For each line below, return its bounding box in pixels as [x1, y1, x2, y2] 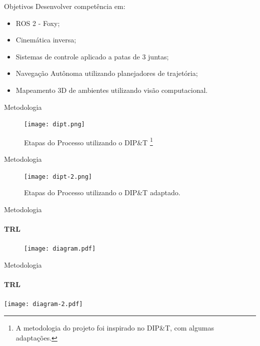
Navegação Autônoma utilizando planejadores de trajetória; [15, 68, 198, 78]
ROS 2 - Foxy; [15, 17, 60, 28]
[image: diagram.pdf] [24, 245, 96, 253]
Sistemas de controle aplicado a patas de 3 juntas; [15, 51, 169, 61]
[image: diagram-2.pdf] [4, 301, 83, 308]
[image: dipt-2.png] [24, 173, 92, 180]
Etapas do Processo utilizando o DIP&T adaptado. [24, 187, 180, 198]
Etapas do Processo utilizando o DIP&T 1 [24, 135, 153, 147]
